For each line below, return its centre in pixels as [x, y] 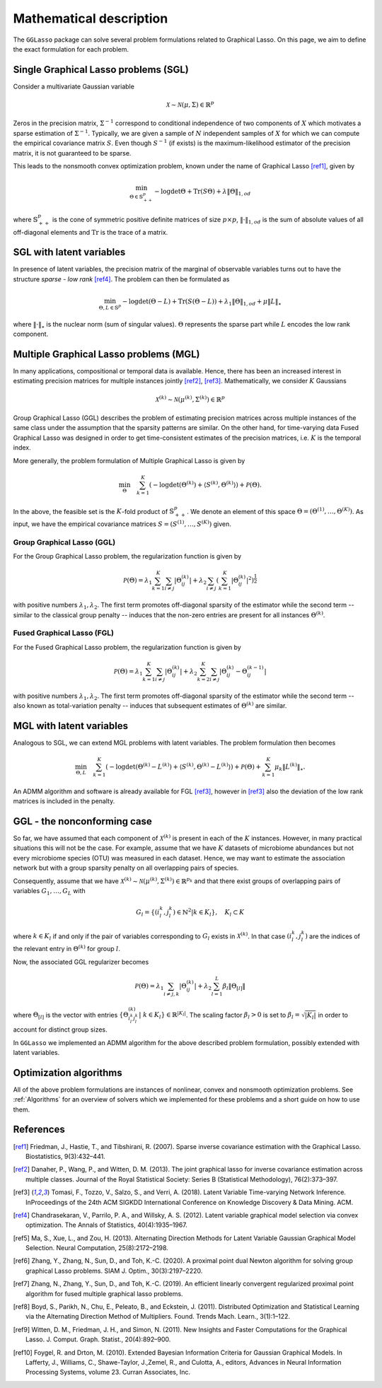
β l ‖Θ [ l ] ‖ [234, 986]
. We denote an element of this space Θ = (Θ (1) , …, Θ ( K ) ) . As [275, 511]
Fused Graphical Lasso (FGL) [64, 633]
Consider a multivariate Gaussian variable [74, 86]
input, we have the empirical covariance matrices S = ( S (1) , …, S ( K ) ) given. [122, 524]
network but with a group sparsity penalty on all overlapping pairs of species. [126, 868]
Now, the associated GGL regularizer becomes [81, 962]
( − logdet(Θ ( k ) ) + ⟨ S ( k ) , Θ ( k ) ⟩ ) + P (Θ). [205, 484]
